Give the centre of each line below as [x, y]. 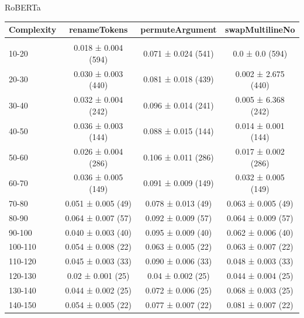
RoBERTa [23, 7]
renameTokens [99, 29]
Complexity [33, 29]
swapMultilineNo [260, 29]
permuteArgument [179, 29]
